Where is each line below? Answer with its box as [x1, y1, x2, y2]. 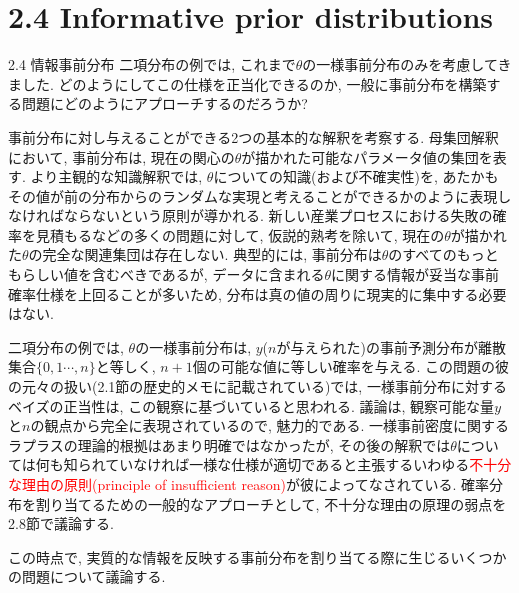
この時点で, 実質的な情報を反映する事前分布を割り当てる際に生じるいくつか [8, 546, 507, 567]
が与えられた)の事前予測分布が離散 [276, 336, 506, 357]
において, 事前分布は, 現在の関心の [8, 146, 235, 167]
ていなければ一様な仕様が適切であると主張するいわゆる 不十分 [105, 454, 512, 475]
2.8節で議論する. [8, 513, 114, 534]
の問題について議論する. [8, 566, 166, 587]
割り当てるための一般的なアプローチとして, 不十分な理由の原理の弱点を [35, 493, 507, 514]
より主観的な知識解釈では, [30, 166, 203, 187]
